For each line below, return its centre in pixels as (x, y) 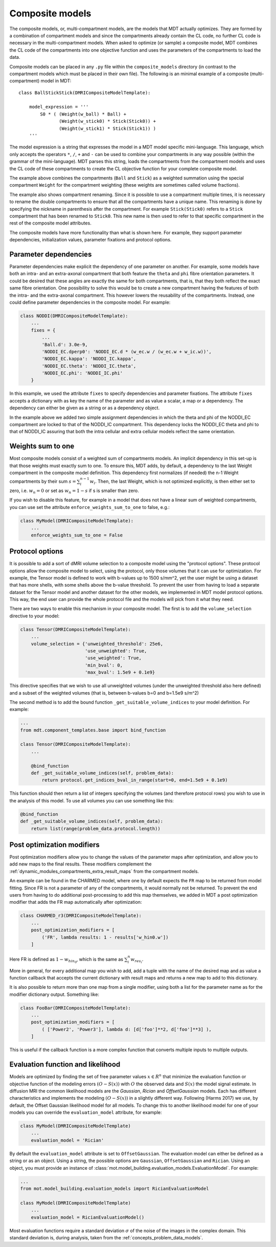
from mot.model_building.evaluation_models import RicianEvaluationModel (114, 1189)
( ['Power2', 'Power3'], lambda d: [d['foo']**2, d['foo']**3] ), (127, 1029)
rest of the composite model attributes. (50, 223)
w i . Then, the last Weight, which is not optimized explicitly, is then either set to (172, 482)
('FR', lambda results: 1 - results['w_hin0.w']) (105, 937)
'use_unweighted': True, (116, 651)
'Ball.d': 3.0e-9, (65, 344)
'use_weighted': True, (113, 658)
